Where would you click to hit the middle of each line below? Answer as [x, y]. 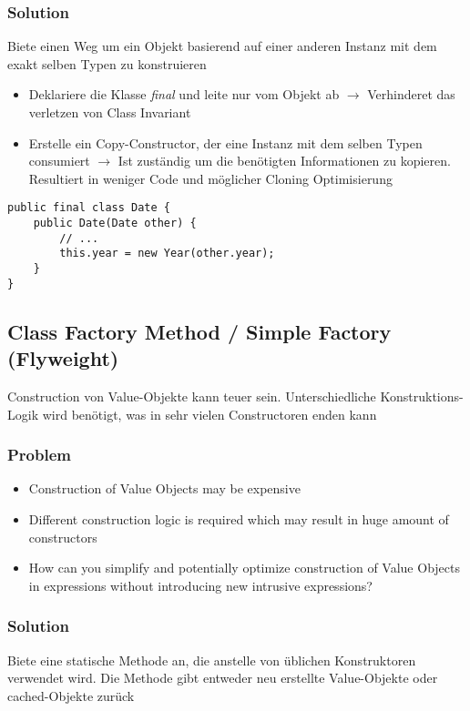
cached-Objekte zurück [71, 695]
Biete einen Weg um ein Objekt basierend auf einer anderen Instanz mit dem [222, 46]
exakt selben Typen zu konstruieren [107, 63]
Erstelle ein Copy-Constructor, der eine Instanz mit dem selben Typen [225, 142]
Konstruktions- [422, 396]
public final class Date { [89, 208]
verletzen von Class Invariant [110, 112]
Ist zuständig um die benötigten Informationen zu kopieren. [284, 161]
